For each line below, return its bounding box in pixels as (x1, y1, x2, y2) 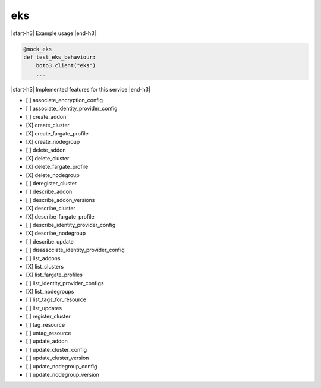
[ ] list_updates (26, 304, 62, 311)
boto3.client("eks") (36, 62, 96, 69)
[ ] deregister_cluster (26, 179, 77, 187)
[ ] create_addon (26, 113, 67, 120)
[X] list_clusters (26, 263, 64, 270)
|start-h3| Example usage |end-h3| (11, 30, 96, 37)
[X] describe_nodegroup (26, 229, 86, 237)
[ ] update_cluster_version (26, 354, 89, 362)
